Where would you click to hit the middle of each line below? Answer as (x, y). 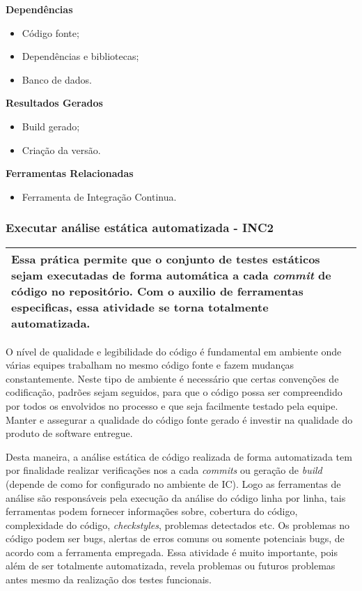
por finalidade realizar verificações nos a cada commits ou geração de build (164, 470)
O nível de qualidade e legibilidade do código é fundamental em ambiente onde (174, 351)
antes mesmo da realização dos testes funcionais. (109, 580)
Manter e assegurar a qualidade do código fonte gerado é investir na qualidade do (179, 419)
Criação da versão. (61, 149)
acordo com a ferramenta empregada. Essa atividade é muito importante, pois (172, 552)
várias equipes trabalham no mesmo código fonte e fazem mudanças (150, 365)
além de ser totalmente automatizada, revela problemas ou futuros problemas (171, 566)
